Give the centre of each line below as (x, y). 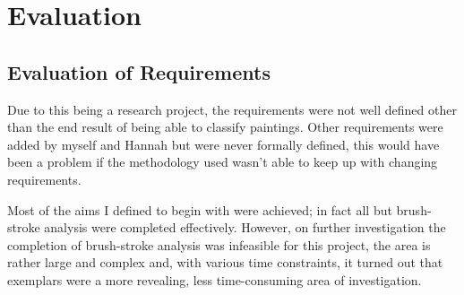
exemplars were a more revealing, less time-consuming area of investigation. (215, 279)
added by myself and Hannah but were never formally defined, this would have (223, 144)
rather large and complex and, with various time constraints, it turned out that (225, 262)
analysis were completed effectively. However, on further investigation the (245, 227)
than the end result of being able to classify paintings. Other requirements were (225, 127)
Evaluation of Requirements (139, 71)
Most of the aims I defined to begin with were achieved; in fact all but (200, 209)
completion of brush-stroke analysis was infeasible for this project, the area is (219, 244)
